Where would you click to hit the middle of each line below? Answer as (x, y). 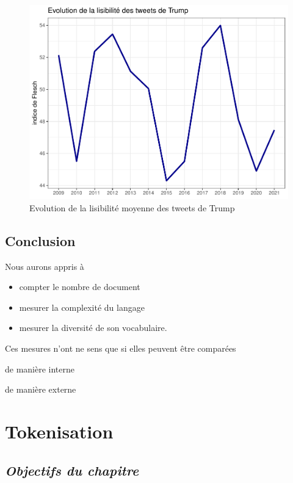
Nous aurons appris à (45, 266)
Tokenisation (59, 431)
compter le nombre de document (80, 287)
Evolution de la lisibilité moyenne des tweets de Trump (132, 207)
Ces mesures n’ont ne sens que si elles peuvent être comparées (121, 348)
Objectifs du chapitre (72, 470)
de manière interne (40, 369)
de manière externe (41, 389)
